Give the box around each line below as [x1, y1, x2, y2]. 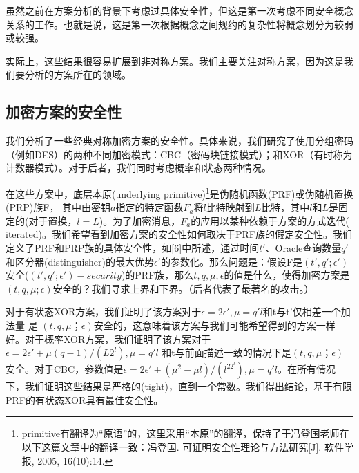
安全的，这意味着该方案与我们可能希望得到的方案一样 [93, 317, 336, 332]
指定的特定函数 [115, 200, 184, 214]
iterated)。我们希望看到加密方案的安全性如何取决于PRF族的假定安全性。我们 [6, 227, 352, 241]
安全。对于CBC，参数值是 [6, 362, 124, 376]
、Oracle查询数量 [265, 240, 342, 254]
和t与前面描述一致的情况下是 [162, 345, 291, 360]
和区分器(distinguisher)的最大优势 [6, 254, 154, 268]
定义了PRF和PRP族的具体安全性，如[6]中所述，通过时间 [6, 240, 260, 254]
